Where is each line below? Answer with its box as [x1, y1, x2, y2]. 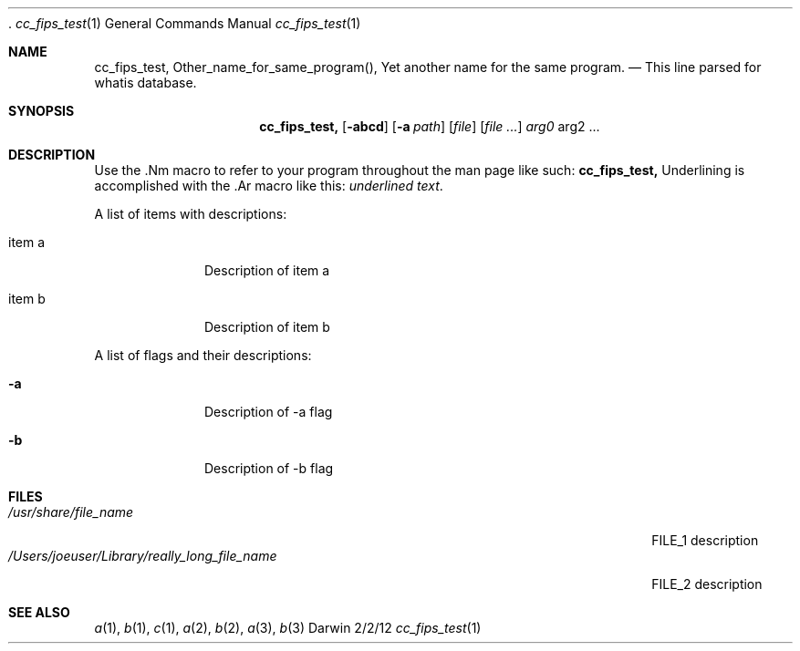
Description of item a [204, 263, 330, 278]
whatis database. [94, 75, 197, 90]
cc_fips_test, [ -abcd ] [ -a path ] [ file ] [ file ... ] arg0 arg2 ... [259, 119, 600, 134]
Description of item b [204, 319, 330, 335]
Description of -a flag [204, 404, 333, 419]
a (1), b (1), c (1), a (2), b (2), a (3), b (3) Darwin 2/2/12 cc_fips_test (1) [94, 620, 482, 635]
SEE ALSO [8, 604, 70, 620]
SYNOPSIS [8, 103, 75, 119]
